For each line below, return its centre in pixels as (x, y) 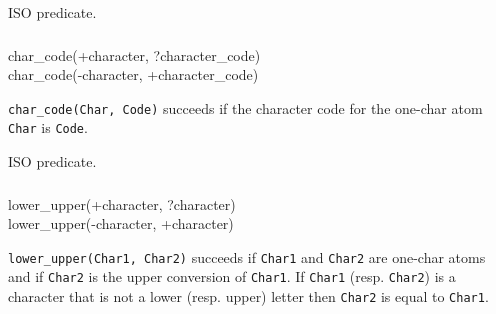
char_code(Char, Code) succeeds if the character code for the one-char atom (245, 107)
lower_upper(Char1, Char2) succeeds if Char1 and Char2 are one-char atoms (247, 256)
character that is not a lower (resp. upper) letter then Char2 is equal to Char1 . (248, 296)
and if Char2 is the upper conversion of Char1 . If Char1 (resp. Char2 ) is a (232, 276)
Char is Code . (48, 127)
